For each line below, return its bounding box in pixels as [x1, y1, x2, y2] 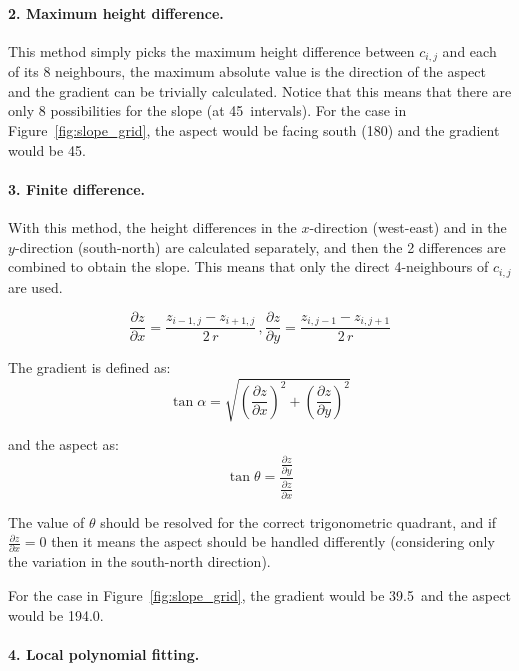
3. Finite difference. [8, 178, 146, 199]
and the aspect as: [8, 434, 119, 455]
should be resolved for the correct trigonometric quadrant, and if [100, 511, 497, 532]
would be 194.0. [8, 604, 104, 625]
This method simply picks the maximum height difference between [8, 40, 415, 61]
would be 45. [8, 139, 86, 160]
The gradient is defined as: [8, 357, 171, 378]
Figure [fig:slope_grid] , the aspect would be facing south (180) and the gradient [8, 120, 500, 141]
